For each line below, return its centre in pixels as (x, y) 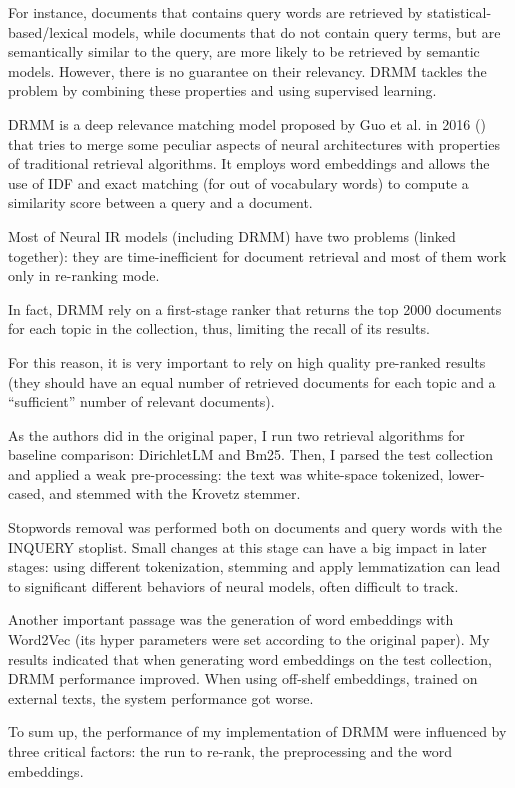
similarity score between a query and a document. (160, 202)
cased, (26, 493)
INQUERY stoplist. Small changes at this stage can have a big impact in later (247, 546)
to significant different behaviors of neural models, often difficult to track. (233, 585)
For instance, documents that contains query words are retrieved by (215, 12)
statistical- (459, 12)
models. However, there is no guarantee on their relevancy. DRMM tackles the (247, 70)
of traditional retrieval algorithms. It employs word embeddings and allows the (249, 163)
